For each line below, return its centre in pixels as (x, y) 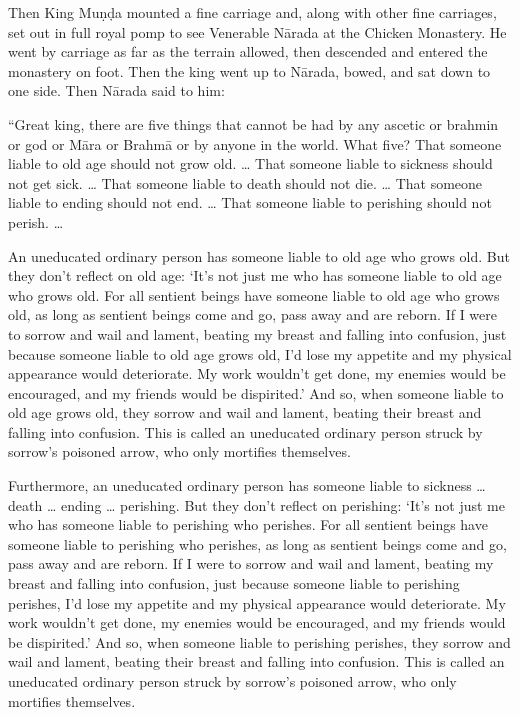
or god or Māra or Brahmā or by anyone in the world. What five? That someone (255, 143)
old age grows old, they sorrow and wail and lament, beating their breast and (245, 412)
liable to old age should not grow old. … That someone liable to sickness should (250, 163)
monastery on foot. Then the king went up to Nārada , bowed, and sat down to (249, 70)
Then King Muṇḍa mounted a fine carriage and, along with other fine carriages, (252, 12)
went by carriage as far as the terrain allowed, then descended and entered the (248, 51)
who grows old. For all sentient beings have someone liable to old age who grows (254, 294)
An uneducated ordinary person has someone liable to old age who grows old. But (259, 255)
